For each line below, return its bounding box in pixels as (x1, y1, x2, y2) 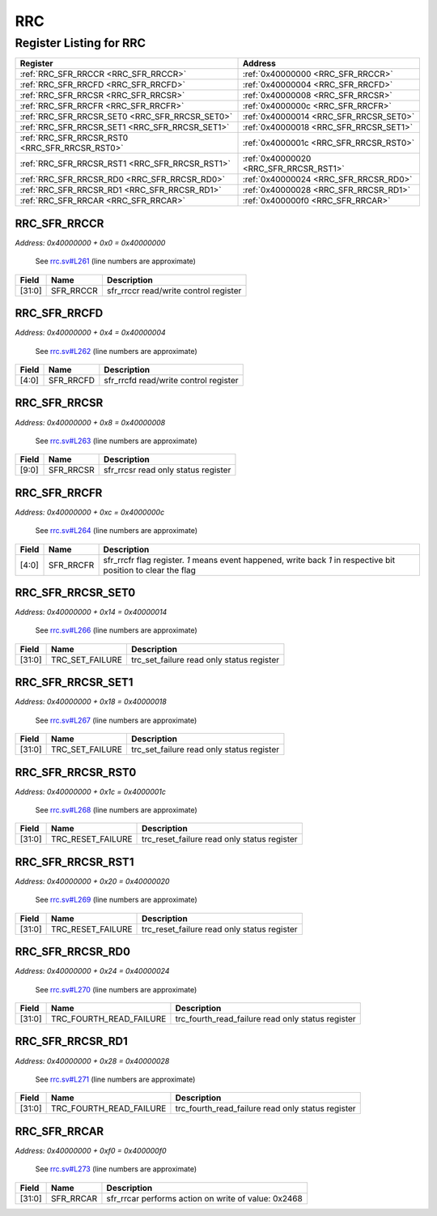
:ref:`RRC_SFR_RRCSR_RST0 (19, 132, 129, 143)
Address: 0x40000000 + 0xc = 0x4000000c (15, 507, 165, 517)
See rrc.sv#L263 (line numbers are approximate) (35, 436, 197, 446)
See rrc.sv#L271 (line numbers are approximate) (35, 1074, 196, 1084)
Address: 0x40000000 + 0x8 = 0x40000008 (15, 417, 166, 427)
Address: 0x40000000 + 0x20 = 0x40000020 (15, 876, 170, 886)
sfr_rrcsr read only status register (104, 464, 231, 476)
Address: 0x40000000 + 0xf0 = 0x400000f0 (15, 1146, 167, 1155)
